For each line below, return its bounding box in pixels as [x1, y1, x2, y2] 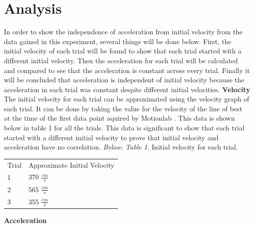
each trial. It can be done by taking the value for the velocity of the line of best [4, 103, 243, 113]
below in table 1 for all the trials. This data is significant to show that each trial [4, 123, 245, 133]
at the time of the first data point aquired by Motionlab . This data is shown [4, 113, 235, 123]
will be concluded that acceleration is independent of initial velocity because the [4, 75, 244, 85]
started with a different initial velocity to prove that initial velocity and [4, 132, 219, 142]
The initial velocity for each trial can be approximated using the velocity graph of [4, 94, 250, 104]
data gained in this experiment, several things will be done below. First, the [4, 36, 231, 46]
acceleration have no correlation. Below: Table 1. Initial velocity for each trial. [4, 142, 238, 152]
